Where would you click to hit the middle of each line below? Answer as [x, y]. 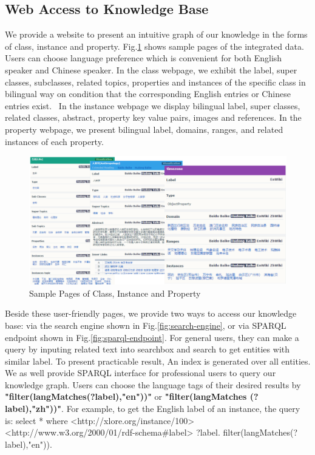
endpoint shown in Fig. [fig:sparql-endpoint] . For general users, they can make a [152, 337]
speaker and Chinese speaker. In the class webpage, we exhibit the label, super [151, 69]
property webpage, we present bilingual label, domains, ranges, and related [144, 129]
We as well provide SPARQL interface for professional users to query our [141, 373]
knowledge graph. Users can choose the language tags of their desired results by [153, 384]
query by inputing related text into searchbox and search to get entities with [147, 349]
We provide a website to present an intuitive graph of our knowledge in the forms [156, 34]
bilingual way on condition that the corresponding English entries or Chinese [148, 94]
